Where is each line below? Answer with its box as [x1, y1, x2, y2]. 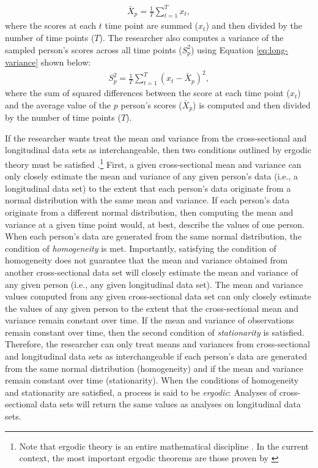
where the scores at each [5, 19, 97, 32]
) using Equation [190, 43, 254, 56]
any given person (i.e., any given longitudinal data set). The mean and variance [5, 277, 303, 290]
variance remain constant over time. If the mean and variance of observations [5, 314, 294, 326]
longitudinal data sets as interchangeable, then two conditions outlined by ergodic [5, 143, 311, 156]
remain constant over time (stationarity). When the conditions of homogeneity [5, 374, 299, 387]
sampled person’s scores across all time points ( [5, 43, 182, 56]
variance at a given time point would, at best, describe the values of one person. [5, 217, 305, 230]
